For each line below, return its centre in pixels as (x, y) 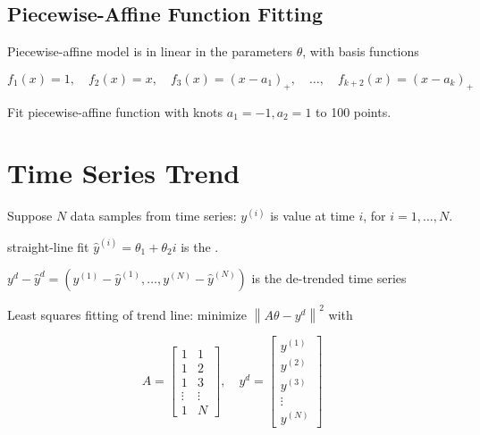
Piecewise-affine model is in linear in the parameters (150, 51)
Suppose (30, 216)
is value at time (312, 216)
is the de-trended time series (329, 278)
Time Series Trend (124, 173)
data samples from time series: (153, 216)
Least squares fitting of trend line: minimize (127, 314)
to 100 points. (354, 111)
